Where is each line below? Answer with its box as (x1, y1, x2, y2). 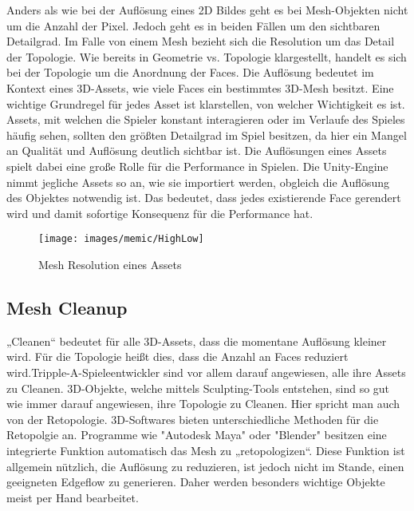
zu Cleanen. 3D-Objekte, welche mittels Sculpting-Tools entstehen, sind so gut (6, 379, 390, 396)
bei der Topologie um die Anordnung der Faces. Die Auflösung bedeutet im (6, 64, 374, 81)
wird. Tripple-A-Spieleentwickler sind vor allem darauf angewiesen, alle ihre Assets (6, 363, 406, 380)
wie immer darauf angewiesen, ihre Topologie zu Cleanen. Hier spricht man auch (6, 395, 400, 412)
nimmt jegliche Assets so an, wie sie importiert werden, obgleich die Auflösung (6, 173, 390, 190)
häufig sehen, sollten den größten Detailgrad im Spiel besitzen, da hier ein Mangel (6, 126, 407, 143)
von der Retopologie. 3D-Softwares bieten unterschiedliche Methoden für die (6, 410, 379, 427)
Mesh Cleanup (6, 295, 128, 319)
